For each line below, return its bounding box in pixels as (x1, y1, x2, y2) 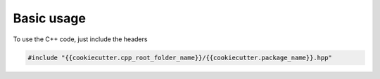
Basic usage (13, 10, 86, 26)
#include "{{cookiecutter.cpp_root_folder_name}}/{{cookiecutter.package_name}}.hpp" (27, 53, 332, 62)
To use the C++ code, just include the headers (13, 35, 148, 43)
